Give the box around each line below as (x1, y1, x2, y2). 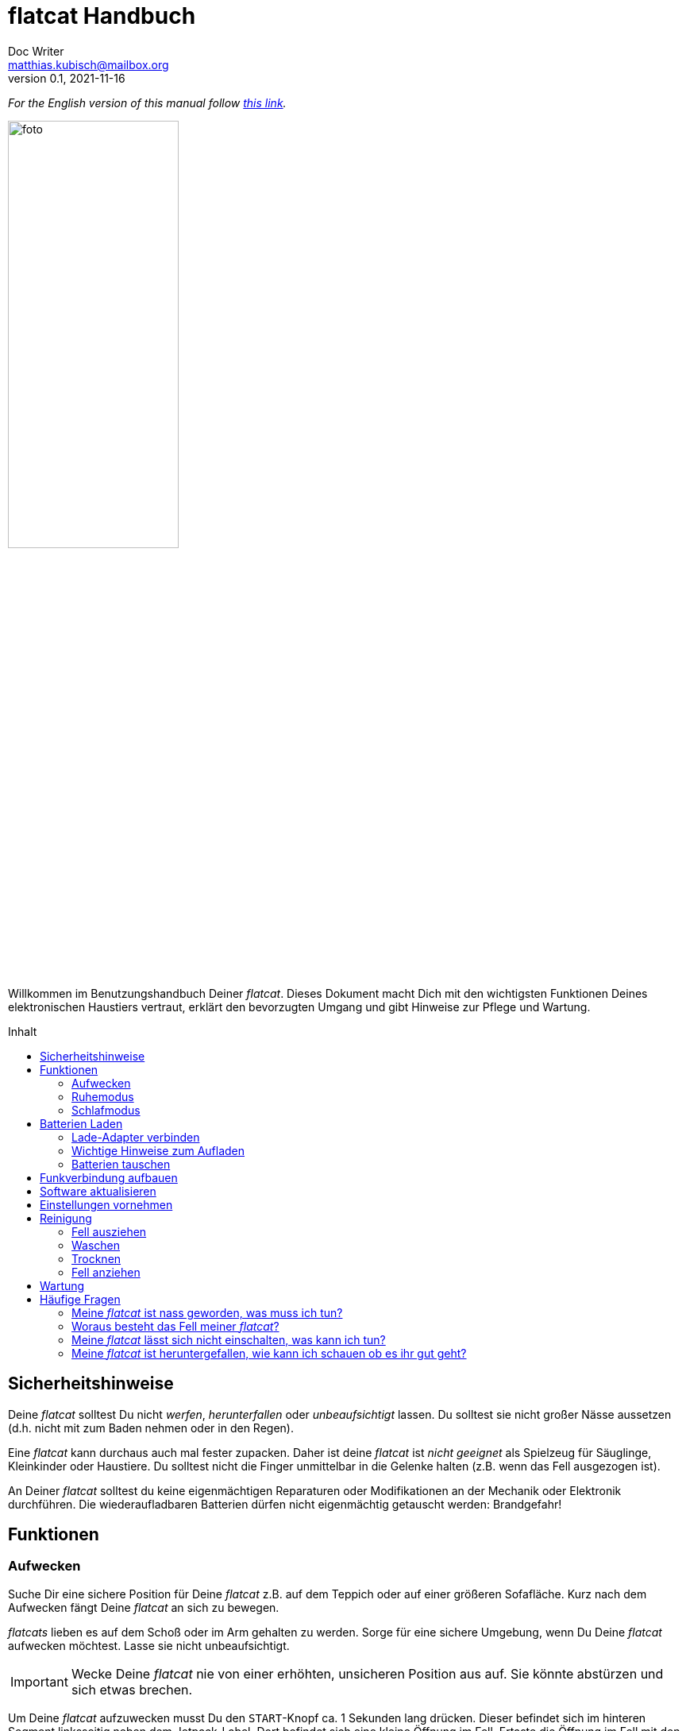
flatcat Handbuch (8, 2, 196, 29)
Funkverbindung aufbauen (40, 1170, 178, 1184)
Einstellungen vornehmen (40, 1197, 173, 1211)
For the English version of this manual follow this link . (8, 95, 287, 110)
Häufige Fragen (40, 1292, 121, 1306)
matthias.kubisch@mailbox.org (8, 57, 169, 71)
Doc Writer (8, 44, 64, 58)
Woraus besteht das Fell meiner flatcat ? (71, 1319, 279, 1333)
